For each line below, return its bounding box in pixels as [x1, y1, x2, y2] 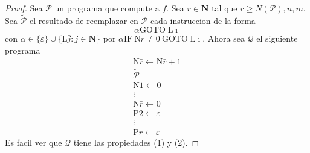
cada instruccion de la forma [150, 14, 256, 27]
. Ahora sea [202, 32, 245, 45]
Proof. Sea [5, 2, 43, 14]
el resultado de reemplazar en [30, 14, 138, 27]
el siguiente [256, 32, 298, 45]
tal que [212, 2, 237, 14]
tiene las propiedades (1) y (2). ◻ [73, 136, 199, 149]
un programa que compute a [54, 2, 160, 14]
